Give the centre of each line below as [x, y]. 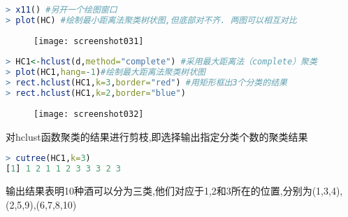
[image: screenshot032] [89, 114]
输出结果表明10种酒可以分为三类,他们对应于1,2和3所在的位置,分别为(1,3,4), [174, 190]
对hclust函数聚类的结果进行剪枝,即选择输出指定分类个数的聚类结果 [157, 136]
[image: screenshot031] [89, 41]
